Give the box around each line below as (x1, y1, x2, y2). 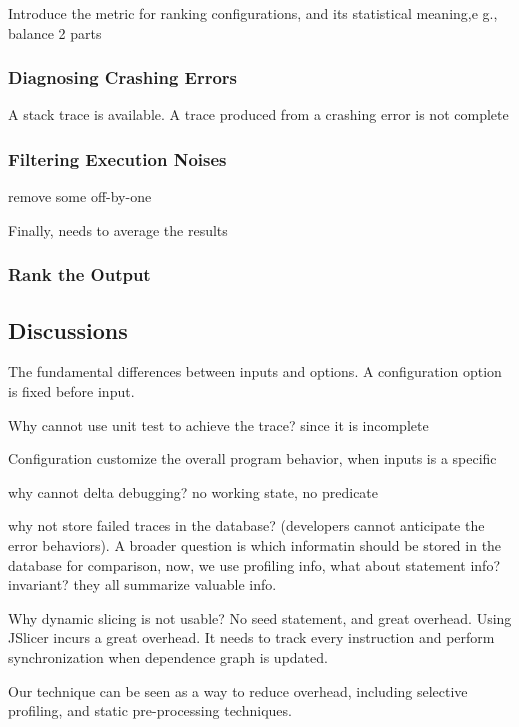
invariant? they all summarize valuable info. (8, 574, 277, 595)
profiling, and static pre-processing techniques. (8, 700, 292, 721)
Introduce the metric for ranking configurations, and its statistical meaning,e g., (8, 3, 498, 23)
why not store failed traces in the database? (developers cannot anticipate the (8, 515, 485, 536)
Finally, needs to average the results (8, 219, 228, 240)
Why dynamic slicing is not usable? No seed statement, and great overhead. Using (8, 607, 512, 628)
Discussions (8, 314, 128, 345)
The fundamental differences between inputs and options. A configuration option (8, 361, 502, 382)
